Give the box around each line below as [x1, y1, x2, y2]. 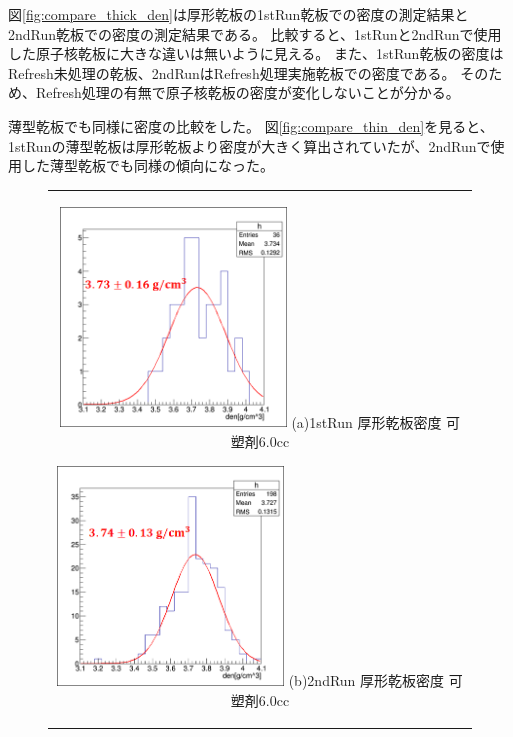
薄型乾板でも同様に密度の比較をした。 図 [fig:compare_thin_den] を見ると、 [8, 115, 494, 136]
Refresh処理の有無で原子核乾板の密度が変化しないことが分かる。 [35, 82, 460, 103]
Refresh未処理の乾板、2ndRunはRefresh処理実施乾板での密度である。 [8, 62, 456, 83]
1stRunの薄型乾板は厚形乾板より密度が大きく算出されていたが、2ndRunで [8, 135, 491, 156]
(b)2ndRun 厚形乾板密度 [288, 670, 445, 690]
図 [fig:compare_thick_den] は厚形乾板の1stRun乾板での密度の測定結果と [8, 4, 469, 24]
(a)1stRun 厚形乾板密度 [291, 411, 442, 432]
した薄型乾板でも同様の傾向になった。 [21, 155, 274, 176]
